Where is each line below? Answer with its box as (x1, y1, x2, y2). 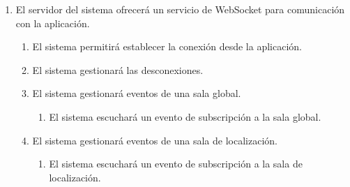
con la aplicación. (15, 15, 90, 30)
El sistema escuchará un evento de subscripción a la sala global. (49, 109, 321, 124)
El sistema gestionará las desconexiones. (32, 62, 204, 77)
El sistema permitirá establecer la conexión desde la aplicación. (32, 39, 302, 54)
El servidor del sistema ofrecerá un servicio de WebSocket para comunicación (15, 2, 345, 16)
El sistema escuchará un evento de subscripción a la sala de (49, 156, 303, 171)
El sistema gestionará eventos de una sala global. (32, 86, 241, 100)
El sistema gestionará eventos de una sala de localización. (32, 133, 277, 147)
